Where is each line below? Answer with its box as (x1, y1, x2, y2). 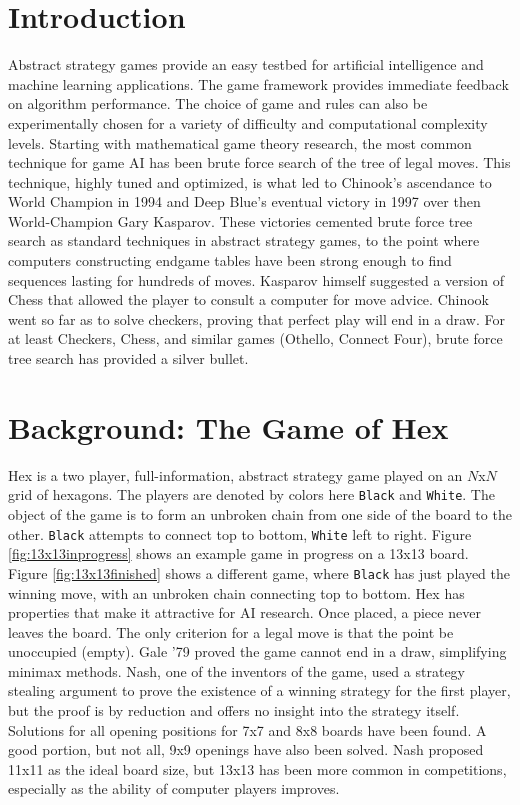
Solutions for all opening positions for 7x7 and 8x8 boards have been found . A (8, 719, 487, 740)
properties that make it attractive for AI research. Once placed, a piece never (8, 602, 481, 623)
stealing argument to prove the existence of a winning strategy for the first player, (8, 680, 511, 701)
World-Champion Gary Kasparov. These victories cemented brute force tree (8, 210, 473, 231)
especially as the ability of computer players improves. (8, 778, 340, 799)
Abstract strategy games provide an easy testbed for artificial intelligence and (8, 54, 484, 75)
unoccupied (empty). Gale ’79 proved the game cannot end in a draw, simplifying (8, 641, 507, 662)
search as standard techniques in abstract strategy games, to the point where (8, 230, 480, 251)
